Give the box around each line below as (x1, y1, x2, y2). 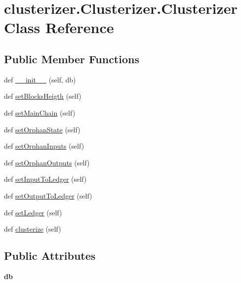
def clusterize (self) (4, 224, 61, 234)
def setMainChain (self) (4, 107, 76, 118)
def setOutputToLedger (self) (4, 190, 92, 201)
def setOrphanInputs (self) (4, 141, 84, 151)
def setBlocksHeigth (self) (4, 91, 81, 101)
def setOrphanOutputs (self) (4, 157, 90, 167)
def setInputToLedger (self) (4, 174, 87, 184)
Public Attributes (4, 248, 96, 263)
